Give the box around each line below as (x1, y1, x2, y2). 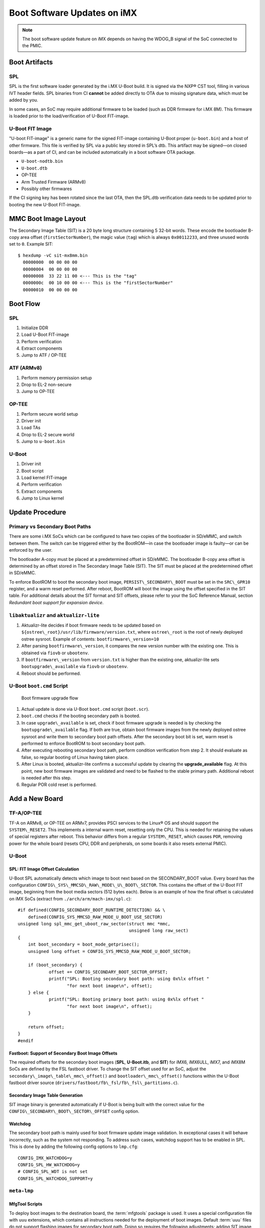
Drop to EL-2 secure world (21, 431, 75, 437)
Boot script (21, 468, 44, 474)
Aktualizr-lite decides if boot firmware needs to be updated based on (21, 622, 161, 628)
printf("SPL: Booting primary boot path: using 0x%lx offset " (49, 997, 204, 1002)
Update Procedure (9, 508, 66, 516)
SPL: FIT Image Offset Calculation (9, 866, 79, 872)
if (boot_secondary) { (27, 962, 83, 968)
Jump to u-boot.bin (21, 439, 66, 445)
